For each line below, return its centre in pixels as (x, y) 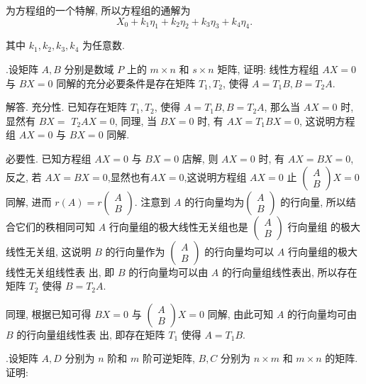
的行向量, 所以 (313, 201)
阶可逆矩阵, (168, 358)
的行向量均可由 (322, 313)
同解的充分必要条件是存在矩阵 (126, 83)
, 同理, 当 (135, 120)
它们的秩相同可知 (55, 226)
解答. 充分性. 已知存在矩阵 (67, 107)
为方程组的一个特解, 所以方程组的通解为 (98, 10)
